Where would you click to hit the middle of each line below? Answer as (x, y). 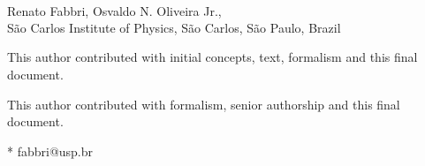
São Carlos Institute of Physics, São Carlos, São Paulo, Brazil (174, 27)
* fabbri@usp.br (50, 151)
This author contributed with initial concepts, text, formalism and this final (212, 57)
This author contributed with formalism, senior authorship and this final (204, 104)
